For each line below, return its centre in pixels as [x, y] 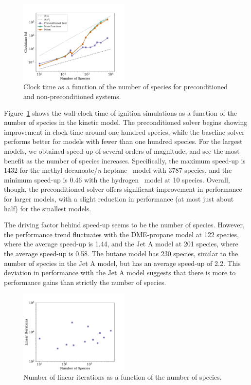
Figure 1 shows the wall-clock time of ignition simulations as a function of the [120, 112]
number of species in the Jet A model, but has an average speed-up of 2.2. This [122, 263]
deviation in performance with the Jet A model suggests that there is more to [120, 273]
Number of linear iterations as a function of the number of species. [123, 376]
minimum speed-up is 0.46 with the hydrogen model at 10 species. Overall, [117, 179]
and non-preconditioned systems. [72, 96]
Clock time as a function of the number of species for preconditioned [125, 87]
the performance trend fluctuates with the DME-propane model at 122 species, [121, 234]
